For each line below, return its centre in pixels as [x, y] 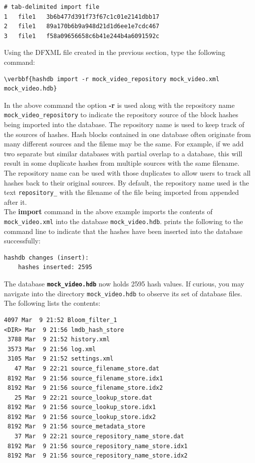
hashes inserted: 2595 [55, 267]
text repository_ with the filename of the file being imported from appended [122, 192]
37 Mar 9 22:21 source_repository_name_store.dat [99, 437]
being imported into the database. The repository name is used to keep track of [124, 124]
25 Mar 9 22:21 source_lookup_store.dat [83, 397]
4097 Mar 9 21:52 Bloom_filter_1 [61, 320]
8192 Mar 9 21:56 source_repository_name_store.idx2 [98, 456]
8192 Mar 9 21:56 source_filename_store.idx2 [85, 388]
